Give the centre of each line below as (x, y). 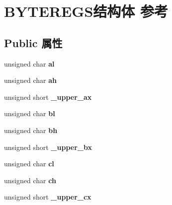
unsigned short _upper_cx (48, 197)
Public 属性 (33, 42)
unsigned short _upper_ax (48, 97)
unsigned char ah (30, 80)
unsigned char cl (29, 164)
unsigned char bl (30, 113)
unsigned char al (29, 63)
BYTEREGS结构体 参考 (86, 11)
